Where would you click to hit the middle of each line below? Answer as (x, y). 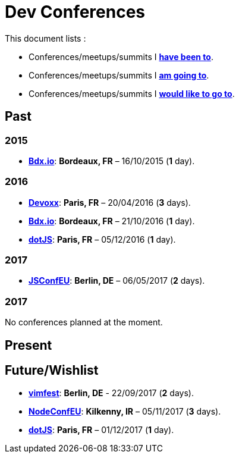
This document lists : (45, 38)
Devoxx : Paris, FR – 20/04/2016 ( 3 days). (110, 202)
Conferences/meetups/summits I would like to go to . (132, 93)
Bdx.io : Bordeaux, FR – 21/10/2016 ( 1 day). (112, 221)
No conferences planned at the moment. (84, 322)
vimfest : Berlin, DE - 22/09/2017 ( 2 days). (111, 393)
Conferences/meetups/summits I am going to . (119, 75)
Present (29, 345)
